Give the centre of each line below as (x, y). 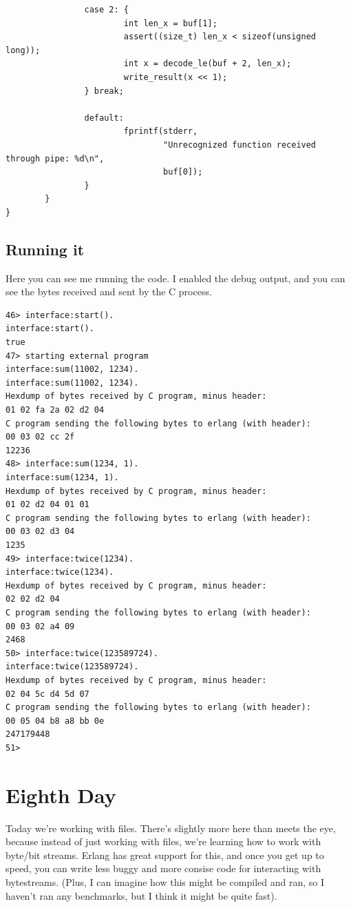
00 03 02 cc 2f (40, 437)
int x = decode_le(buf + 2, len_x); (208, 64)
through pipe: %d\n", (55, 158)
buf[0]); (183, 172)
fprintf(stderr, (161, 131)
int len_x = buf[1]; (170, 23)
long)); (23, 50)
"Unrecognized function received (240, 145)
